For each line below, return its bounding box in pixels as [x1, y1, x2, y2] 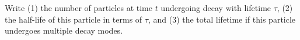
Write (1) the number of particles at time [5, 2, 152, 13]
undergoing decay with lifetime [161, 2, 271, 13]
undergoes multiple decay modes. [5, 24, 123, 37]
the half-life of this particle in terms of [5, 13, 142, 25]
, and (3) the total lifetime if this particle [148, 13, 296, 25]
